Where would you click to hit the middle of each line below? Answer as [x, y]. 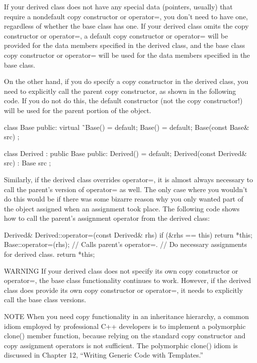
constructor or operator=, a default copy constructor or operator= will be [116, 35]
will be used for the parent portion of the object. [78, 110]
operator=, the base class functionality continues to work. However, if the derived [128, 280]
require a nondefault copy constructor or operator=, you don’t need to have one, [126, 16]
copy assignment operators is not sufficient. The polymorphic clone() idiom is [121, 345]
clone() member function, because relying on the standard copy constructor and [125, 336]
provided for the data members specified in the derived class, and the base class [125, 45]
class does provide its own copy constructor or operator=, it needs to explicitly [124, 290]
